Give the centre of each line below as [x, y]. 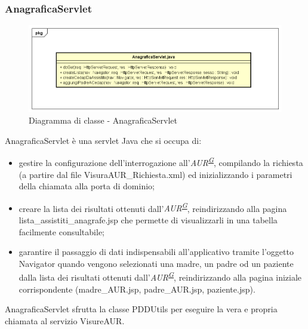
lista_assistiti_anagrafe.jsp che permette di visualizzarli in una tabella [148, 220]
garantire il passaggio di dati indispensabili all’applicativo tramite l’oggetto [156, 252]
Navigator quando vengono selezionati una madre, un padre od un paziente [156, 263]
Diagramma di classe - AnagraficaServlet [103, 120]
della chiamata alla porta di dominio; [87, 186]
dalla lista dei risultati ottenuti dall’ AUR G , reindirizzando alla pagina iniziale [160, 276]
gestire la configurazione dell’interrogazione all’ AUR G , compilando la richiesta [161, 162]
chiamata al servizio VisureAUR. [65, 320]
